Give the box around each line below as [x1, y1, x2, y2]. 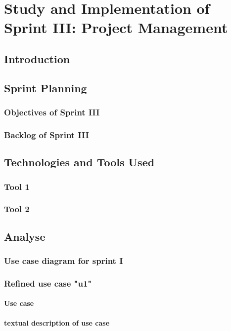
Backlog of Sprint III [4, 128, 89, 141]
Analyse [4, 228, 46, 244]
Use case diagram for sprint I [4, 254, 123, 266]
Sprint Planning [4, 80, 87, 95]
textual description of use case [4, 317, 110, 328]
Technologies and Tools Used [4, 154, 155, 170]
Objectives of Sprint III [4, 106, 100, 118]
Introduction [4, 51, 70, 66]
